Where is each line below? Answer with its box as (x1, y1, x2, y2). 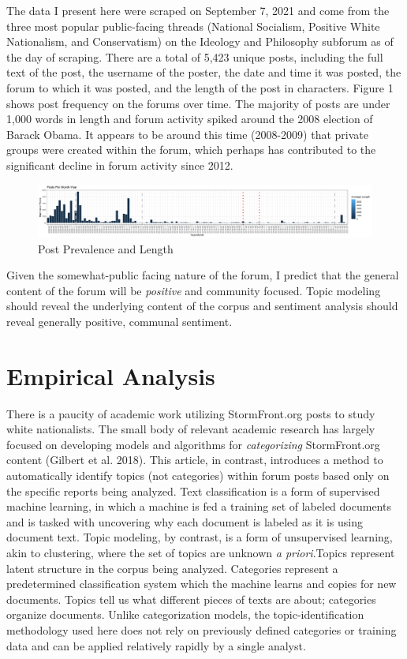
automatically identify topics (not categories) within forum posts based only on (6, 467, 390, 484)
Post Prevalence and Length (38, 240, 174, 256)
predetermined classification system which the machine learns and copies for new (6, 575, 397, 592)
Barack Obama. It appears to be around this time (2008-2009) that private (6, 125, 369, 142)
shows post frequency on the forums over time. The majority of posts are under (6, 95, 390, 111)
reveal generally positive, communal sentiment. (6, 313, 233, 329)
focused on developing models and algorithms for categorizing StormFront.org (6, 436, 380, 452)
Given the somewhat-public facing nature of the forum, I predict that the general (6, 267, 399, 283)
